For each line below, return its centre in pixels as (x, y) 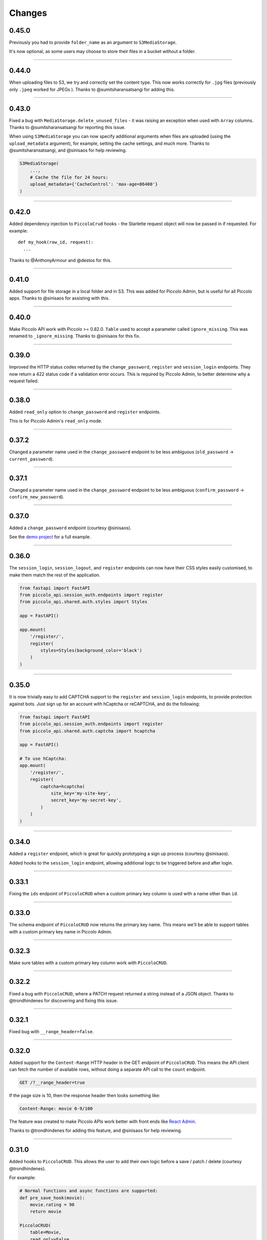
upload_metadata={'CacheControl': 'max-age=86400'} (94, 184)
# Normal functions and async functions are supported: (89, 1191)
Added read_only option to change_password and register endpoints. (85, 412)
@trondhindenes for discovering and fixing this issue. (64, 1000)
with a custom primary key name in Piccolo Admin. (61, 931)
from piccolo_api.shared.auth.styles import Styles (84, 602)
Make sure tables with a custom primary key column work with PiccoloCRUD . (89, 963)
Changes (28, 13)
